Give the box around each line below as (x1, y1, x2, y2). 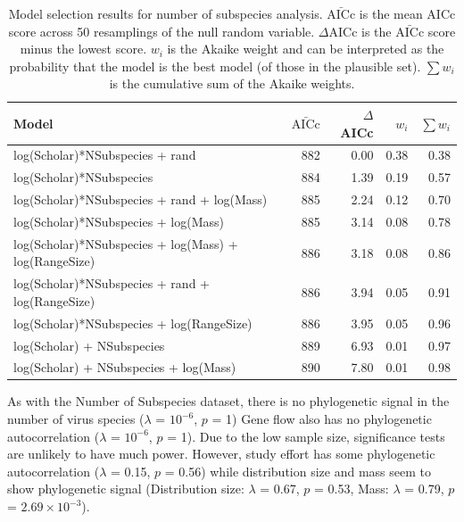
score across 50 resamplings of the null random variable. (8, 21, 315, 40)
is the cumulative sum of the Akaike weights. (109, 74, 355, 93)
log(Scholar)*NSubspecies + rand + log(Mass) (13, 190, 268, 209)
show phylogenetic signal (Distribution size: (7, 479, 244, 498)
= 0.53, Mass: (313, 479, 389, 498)
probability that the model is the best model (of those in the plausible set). (9, 56, 421, 75)
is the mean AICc (359, 4, 456, 22)
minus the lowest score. (20, 39, 147, 58)
